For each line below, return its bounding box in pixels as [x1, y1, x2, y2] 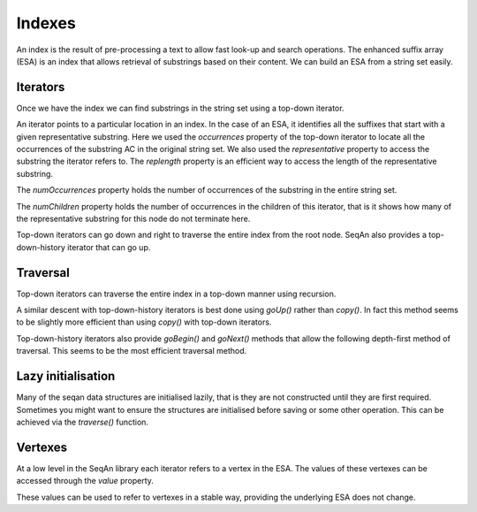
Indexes [16, 13, 77, 33]
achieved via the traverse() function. [16, 416, 149, 427]
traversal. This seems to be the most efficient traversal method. [16, 346, 247, 356]
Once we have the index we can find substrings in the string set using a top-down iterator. [16, 103, 344, 113]
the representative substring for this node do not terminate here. [16, 213, 251, 224]
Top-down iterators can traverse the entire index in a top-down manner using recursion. [16, 288, 337, 299]
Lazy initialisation [16, 369, 116, 384]
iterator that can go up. [67, 241, 151, 252]
